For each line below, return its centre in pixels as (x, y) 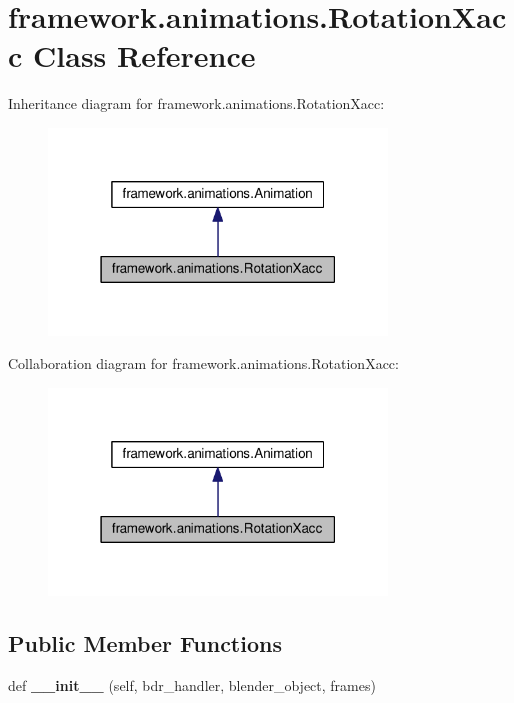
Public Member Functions (145, 643)
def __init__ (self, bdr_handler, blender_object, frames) (192, 685)
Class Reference (144, 55)
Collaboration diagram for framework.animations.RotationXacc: (203, 363)
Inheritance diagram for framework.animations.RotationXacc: (196, 103)
